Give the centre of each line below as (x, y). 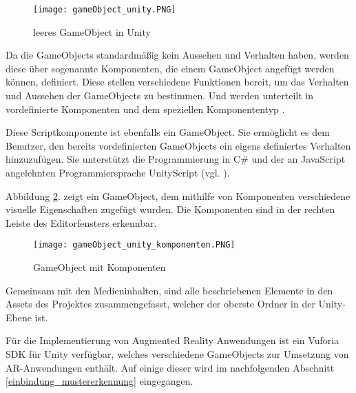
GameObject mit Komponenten (100, 267)
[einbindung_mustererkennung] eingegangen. (100, 381)
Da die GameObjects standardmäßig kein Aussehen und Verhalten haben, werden (177, 55)
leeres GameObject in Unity (92, 31)
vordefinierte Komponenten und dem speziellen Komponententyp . (145, 109)
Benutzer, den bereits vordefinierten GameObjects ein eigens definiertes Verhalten (178, 145)
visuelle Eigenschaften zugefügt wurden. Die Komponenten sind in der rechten (170, 209)
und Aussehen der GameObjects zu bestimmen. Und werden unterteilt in (159, 95)
